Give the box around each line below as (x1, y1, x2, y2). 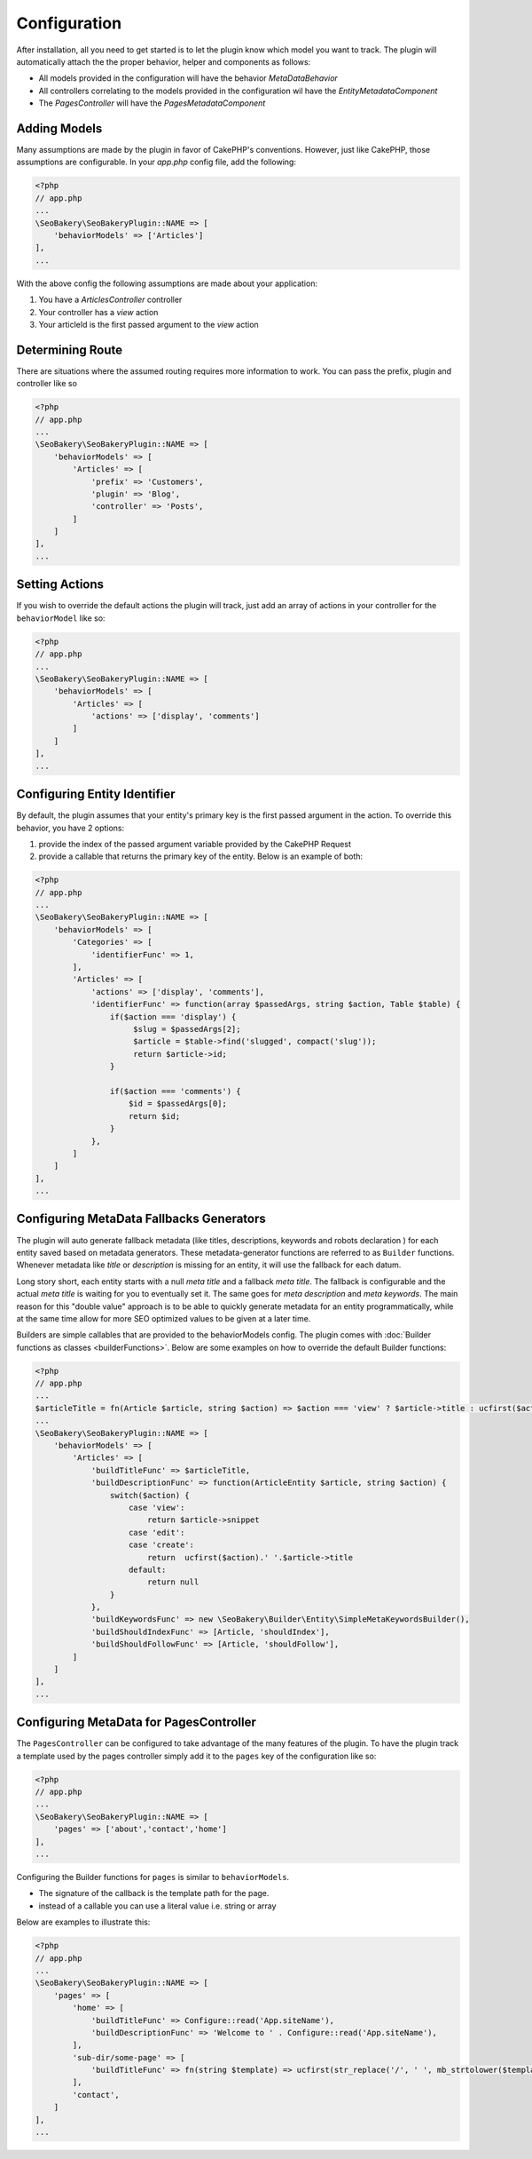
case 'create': (129, 1540, 195, 1550)
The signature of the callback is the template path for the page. (38, 1888, 270, 1899)
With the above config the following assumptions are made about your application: (16, 278, 318, 289)
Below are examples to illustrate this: (16, 1917, 151, 1927)
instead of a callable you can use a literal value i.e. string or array (38, 1901, 277, 1911)
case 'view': (129, 1502, 185, 1512)
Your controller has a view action (38, 306, 159, 317)
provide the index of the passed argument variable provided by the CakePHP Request (38, 838, 352, 849)
